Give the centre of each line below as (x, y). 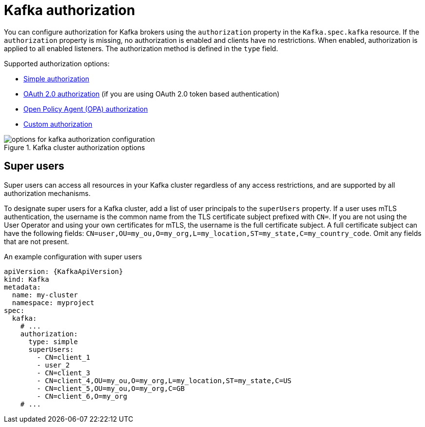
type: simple (53, 341)
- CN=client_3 (64, 373)
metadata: (22, 287)
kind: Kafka (27, 279)
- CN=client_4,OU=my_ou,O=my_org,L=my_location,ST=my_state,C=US (164, 380)
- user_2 (53, 365)
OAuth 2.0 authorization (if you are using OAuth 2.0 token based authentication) (152, 94)
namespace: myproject (53, 302)
